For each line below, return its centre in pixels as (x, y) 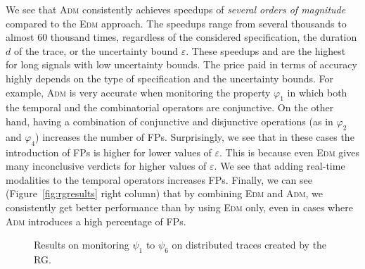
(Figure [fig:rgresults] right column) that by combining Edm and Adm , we (164, 193)
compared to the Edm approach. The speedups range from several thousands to (176, 23)
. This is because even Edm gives (289, 152)
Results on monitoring (82, 245)
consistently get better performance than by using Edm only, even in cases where (179, 207)
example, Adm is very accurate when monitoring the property (138, 92)
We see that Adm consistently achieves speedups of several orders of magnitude (176, 9)
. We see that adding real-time (280, 166)
